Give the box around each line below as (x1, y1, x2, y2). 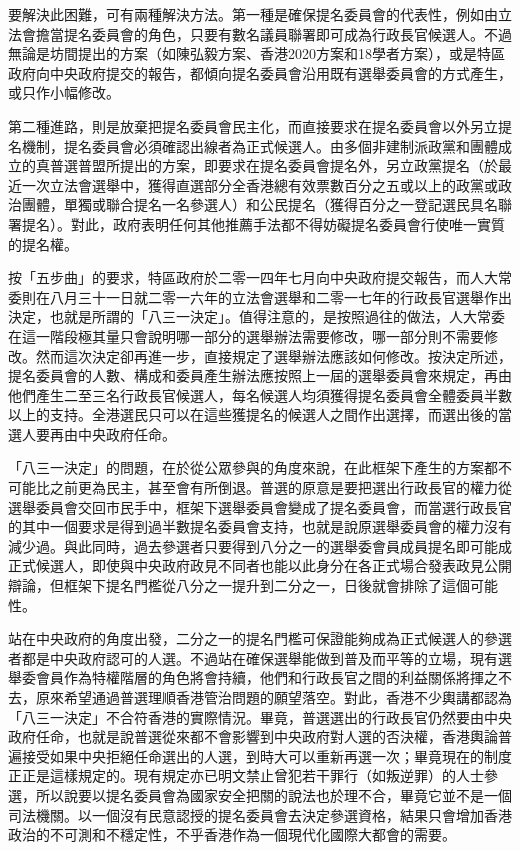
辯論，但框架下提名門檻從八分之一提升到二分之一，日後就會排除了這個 (8, 575, 470, 596)
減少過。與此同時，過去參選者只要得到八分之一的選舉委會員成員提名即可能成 (8, 535, 512, 556)
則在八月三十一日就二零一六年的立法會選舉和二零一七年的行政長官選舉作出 (21, 286, 512, 307)
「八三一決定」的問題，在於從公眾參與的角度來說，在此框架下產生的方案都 (8, 457, 498, 478)
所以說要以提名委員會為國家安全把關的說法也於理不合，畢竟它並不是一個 (35, 784, 512, 805)
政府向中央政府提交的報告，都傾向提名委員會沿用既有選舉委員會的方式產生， (8, 62, 512, 83)
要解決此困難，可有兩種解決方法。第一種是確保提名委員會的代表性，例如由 (8, 4, 498, 24)
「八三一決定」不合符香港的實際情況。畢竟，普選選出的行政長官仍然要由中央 (8, 706, 512, 727)
